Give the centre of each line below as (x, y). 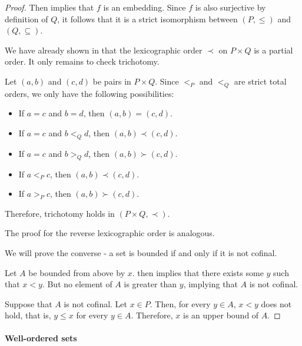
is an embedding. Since (145, 7)
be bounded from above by (77, 272)
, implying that (210, 284)
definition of (26, 19)
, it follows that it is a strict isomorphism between (147, 19)
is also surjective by (230, 7)
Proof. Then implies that (49, 7)
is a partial (273, 50)
